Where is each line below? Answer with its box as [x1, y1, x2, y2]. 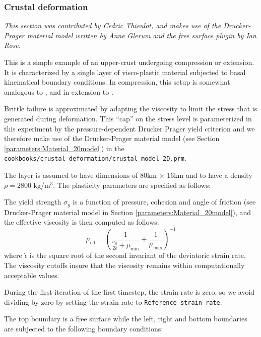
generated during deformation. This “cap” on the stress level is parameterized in [4, 113, 252, 123]
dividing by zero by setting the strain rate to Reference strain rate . [4, 296, 222, 307]
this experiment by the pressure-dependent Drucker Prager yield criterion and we [4, 123, 255, 133]
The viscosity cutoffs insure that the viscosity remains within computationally [4, 259, 245, 270]
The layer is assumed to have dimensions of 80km [4, 170, 157, 180]
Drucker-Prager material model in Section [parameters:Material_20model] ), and [4, 207, 251, 217]
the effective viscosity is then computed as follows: [4, 217, 159, 227]
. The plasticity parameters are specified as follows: [53, 179, 211, 190]
